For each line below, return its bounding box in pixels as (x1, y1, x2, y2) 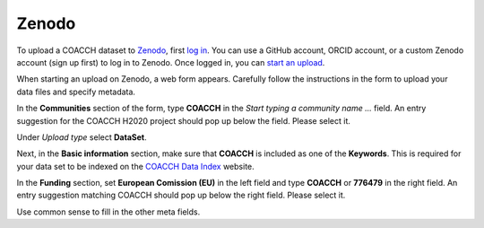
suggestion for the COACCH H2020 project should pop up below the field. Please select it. (16, 115, 351, 126)
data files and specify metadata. (16, 86, 136, 97)
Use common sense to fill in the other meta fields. (16, 206, 201, 217)
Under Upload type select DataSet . (16, 131, 147, 143)
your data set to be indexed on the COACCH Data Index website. (16, 161, 255, 171)
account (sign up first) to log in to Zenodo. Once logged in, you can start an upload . (16, 57, 325, 67)
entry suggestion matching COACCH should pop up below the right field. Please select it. (16, 189, 346, 201)
